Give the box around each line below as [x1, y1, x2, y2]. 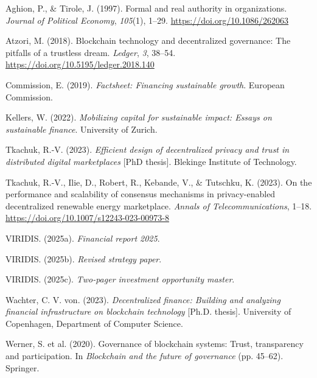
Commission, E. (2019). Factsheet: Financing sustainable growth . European [5, 78, 285, 91]
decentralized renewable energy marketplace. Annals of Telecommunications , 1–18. [5, 199, 312, 212]
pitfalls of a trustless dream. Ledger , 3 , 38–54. [5, 46, 176, 58]
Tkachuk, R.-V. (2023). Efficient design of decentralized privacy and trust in [5, 143, 290, 156]
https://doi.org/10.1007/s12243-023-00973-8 [5, 211, 169, 224]
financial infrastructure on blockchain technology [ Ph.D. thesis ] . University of [5, 305, 291, 318]
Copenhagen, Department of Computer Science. [5, 317, 183, 329]
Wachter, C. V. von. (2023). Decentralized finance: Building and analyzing [5, 293, 280, 306]
